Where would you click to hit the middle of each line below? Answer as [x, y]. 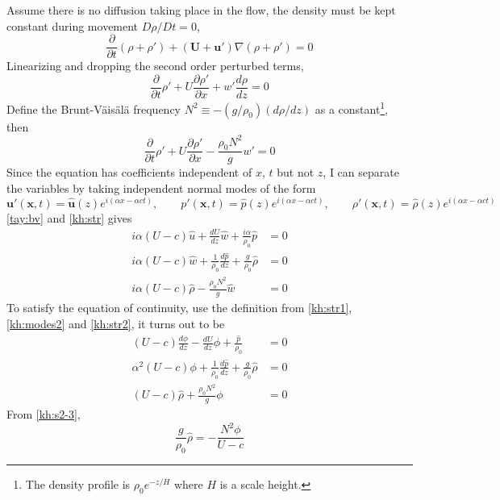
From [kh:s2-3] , [44, 414]
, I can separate [361, 172]
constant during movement [73, 25]
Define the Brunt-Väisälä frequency [94, 108]
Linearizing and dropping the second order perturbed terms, [155, 66]
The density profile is [78, 484]
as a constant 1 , [352, 107]
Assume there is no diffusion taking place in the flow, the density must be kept [201, 10]
